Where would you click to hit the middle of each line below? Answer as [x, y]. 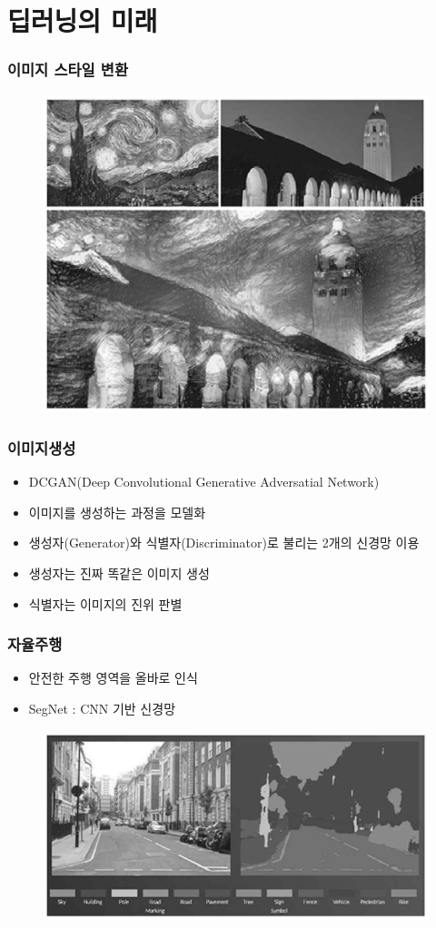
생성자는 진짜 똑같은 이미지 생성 [119, 573]
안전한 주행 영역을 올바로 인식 [113, 678]
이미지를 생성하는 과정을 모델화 [117, 512]
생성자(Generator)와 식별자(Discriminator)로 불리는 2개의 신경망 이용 [224, 543]
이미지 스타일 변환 [68, 69]
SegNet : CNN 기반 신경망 [102, 708]
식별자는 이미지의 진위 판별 [105, 603]
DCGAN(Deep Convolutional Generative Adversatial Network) [204, 482]
